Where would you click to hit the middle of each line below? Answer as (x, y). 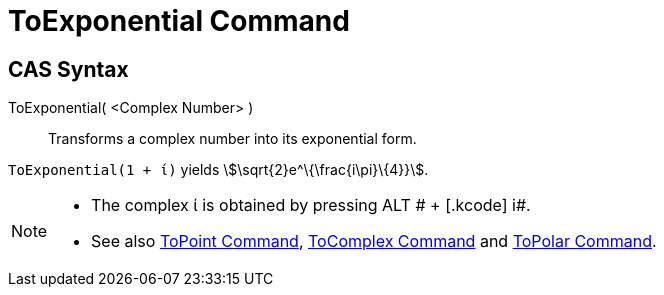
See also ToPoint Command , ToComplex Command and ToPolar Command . (374, 241)
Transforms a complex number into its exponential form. (232, 139)
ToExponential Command (179, 21)
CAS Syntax (68, 69)
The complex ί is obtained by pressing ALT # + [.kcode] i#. (311, 205)
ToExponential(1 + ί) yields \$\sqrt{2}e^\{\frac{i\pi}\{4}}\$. (218, 170)
